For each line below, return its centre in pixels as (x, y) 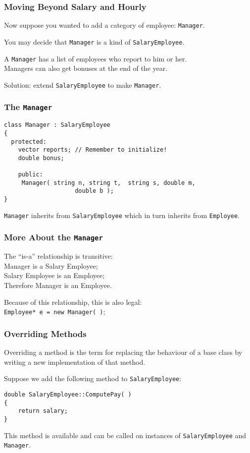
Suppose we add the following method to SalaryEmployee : (93, 378)
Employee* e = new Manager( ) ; (55, 311)
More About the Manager (53, 237)
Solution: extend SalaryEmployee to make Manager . (83, 85)
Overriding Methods (45, 333)
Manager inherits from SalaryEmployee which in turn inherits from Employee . (122, 215)
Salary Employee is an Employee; (54, 275)
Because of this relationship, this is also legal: (73, 302)
